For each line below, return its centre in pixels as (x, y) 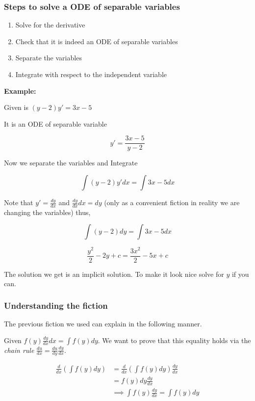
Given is (16, 107)
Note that (19, 202)
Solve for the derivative (50, 25)
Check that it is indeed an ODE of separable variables (97, 41)
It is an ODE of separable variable (55, 123)
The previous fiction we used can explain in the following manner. (103, 323)
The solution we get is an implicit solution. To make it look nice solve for (114, 274)
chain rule (19, 350)
